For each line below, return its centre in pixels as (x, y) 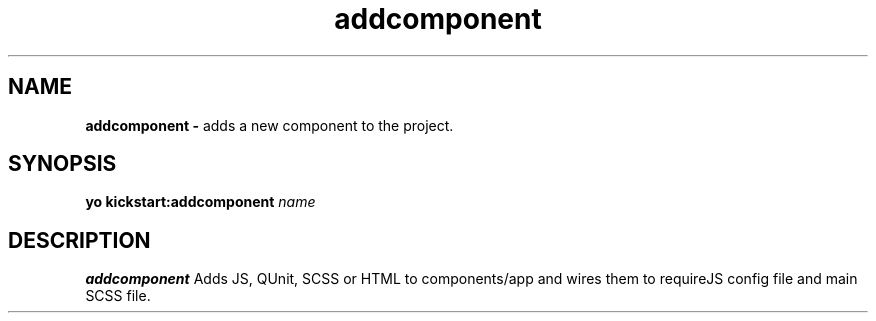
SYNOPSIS (62, 164)
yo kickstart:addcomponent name (200, 202)
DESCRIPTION (79, 240)
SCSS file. (118, 296)
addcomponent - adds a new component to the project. (269, 125)
